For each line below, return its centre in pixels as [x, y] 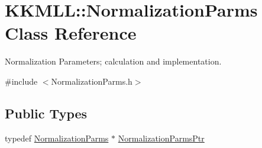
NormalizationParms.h [92, 81]
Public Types [46, 113]
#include [21, 81]
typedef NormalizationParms [57, 138]
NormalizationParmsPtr [161, 138]
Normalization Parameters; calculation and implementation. [113, 61]
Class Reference [71, 33]
